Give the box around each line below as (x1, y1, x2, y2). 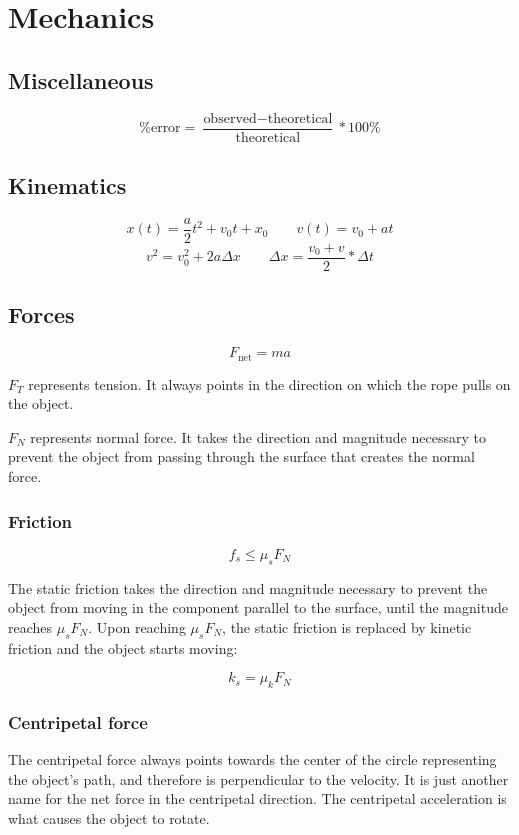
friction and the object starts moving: (8, 637, 238, 658)
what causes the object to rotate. (8, 807, 210, 828)
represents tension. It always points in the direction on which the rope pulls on (28, 373, 511, 394)
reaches (8, 616, 53, 637)
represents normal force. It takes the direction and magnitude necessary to (30, 426, 486, 447)
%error (139, 121, 181, 136)
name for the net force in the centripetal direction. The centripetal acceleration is (8, 788, 507, 809)
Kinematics (8, 170, 127, 201)
